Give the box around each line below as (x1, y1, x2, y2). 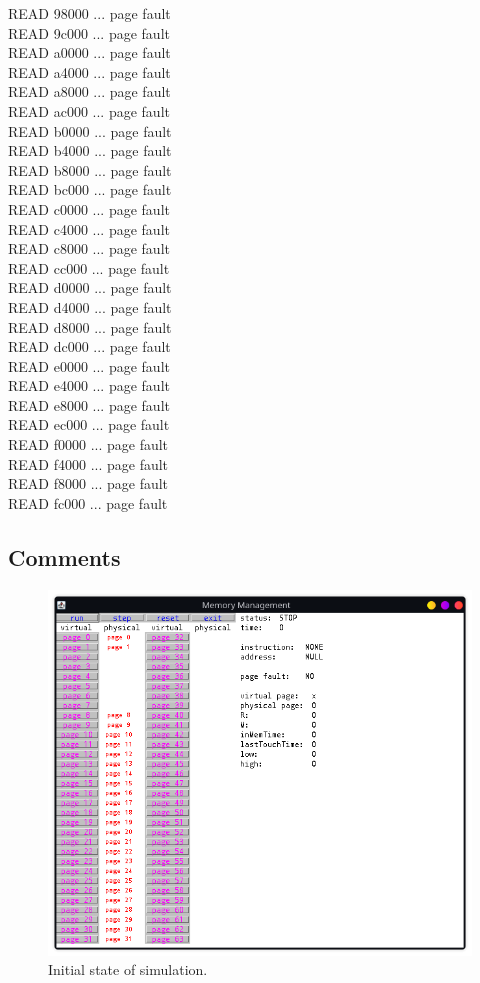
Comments (8, 541, 121, 572)
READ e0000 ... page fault (8, 355, 170, 376)
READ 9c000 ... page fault (8, 22, 170, 43)
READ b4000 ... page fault (8, 140, 172, 161)
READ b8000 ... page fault (8, 159, 172, 180)
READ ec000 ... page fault (8, 414, 170, 435)
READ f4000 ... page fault (8, 453, 169, 474)
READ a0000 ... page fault (8, 42, 171, 63)
